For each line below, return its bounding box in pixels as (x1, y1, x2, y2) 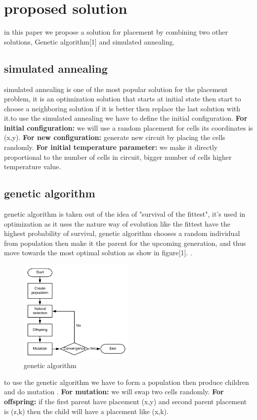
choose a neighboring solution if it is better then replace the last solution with (4, 103, 241, 113)
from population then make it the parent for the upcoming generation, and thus (4, 237, 246, 248)
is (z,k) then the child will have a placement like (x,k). (4, 406, 169, 416)
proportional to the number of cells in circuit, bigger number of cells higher (4, 151, 232, 162)
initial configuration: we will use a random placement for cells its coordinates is (4, 122, 253, 133)
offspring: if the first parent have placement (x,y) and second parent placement (4, 396, 247, 406)
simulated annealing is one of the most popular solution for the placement (4, 84, 228, 94)
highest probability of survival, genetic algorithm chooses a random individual (4, 228, 240, 238)
